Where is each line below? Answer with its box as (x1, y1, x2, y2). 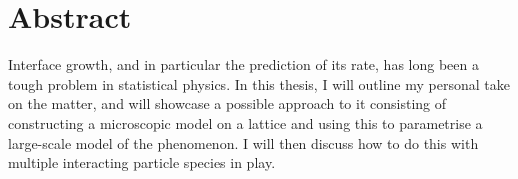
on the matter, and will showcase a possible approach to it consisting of (8, 93, 447, 114)
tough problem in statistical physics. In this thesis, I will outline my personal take (8, 73, 510, 94)
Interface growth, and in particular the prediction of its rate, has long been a (8, 54, 479, 75)
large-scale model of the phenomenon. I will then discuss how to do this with (8, 132, 479, 153)
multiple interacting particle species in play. (8, 152, 276, 173)
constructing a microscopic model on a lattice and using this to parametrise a (8, 112, 483, 133)
